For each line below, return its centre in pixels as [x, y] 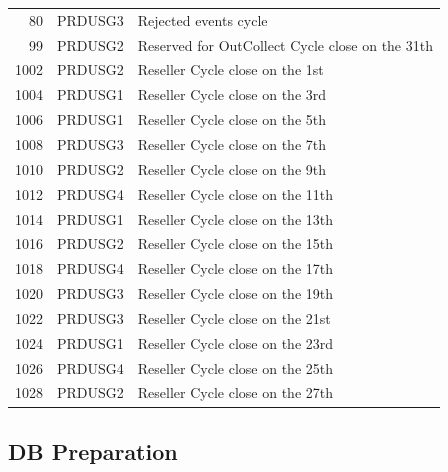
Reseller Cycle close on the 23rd [235, 342]
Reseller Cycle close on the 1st [230, 69]
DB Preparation [93, 450]
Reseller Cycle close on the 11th [235, 193]
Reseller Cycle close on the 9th [231, 168]
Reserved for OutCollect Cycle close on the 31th [285, 44]
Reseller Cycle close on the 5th [231, 119]
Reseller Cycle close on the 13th [235, 218]
